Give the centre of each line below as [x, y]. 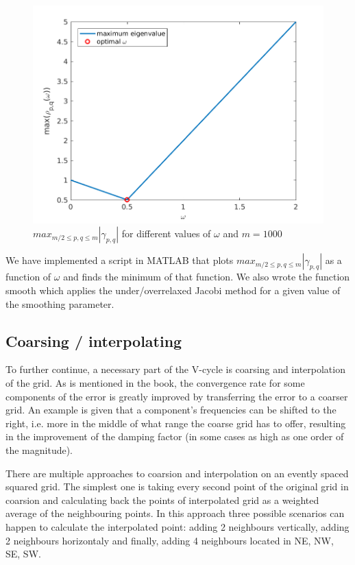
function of [28, 277]
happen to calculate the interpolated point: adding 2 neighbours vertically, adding [177, 526]
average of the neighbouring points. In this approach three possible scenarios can [175, 513]
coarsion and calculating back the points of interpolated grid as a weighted [162, 500]
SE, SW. [23, 554]
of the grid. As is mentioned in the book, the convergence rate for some [155, 383]
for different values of [166, 233]
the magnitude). [39, 450]
